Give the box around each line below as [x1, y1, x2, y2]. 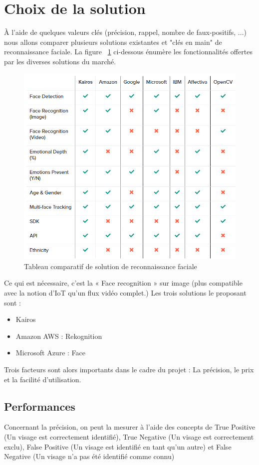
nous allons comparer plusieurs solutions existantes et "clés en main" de [4, 36, 222, 47]
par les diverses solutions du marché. [4, 56, 116, 66]
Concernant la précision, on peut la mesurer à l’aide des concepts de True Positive [4, 422, 256, 432]
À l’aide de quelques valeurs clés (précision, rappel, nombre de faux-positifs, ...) [4, 27, 247, 37]
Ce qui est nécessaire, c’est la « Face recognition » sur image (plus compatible [4, 278, 243, 288]
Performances [4, 398, 75, 414]
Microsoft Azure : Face [15, 347, 85, 358]
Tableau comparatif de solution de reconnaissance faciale [24, 261, 197, 271]
